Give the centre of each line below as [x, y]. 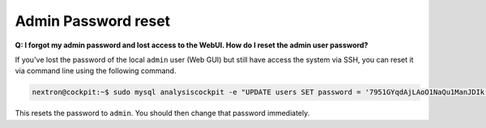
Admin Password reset [93, 21]
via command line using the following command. [96, 71]
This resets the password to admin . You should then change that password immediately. [162, 114]
